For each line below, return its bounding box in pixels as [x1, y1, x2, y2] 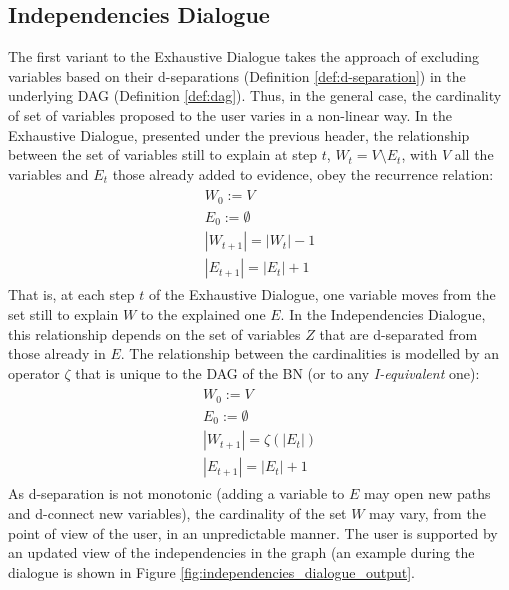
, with [401, 144, 438, 165]
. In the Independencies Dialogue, [280, 304, 486, 325]
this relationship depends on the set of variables [8, 323, 301, 344]
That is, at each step [8, 284, 135, 305]
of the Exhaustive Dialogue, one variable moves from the [148, 284, 496, 305]
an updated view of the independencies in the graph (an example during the [8, 542, 475, 563]
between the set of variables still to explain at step [8, 144, 318, 165]
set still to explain [8, 304, 119, 325]
